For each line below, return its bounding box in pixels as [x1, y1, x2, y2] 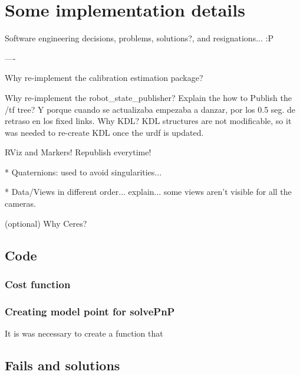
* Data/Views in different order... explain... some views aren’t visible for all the [5, 185, 292, 198]
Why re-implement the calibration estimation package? [5, 71, 203, 84]
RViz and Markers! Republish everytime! [5, 146, 151, 158]
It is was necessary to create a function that [5, 327, 163, 340]
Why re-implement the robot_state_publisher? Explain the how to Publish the [5, 91, 292, 103]
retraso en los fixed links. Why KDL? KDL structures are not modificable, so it [5, 115, 292, 127]
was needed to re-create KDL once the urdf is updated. [5, 126, 204, 138]
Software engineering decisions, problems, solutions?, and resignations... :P [5, 32, 273, 44]
